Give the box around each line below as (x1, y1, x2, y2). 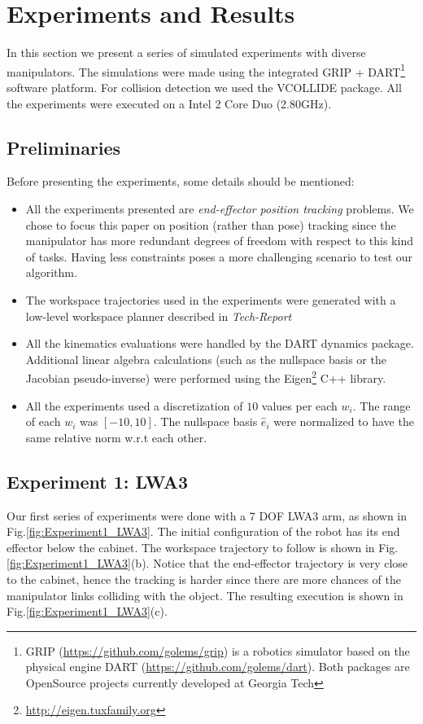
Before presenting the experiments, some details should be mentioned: (7, 173, 355, 190)
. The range (352, 397, 411, 414)
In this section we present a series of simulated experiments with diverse (7, 44, 366, 61)
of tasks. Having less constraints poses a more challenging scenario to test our (25, 248, 413, 265)
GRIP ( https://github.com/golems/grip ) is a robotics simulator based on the (25, 642, 410, 659)
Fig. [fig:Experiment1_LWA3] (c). (7, 603, 168, 620)
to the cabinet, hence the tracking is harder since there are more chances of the (7, 570, 401, 587)
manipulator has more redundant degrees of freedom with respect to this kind (25, 232, 413, 249)
